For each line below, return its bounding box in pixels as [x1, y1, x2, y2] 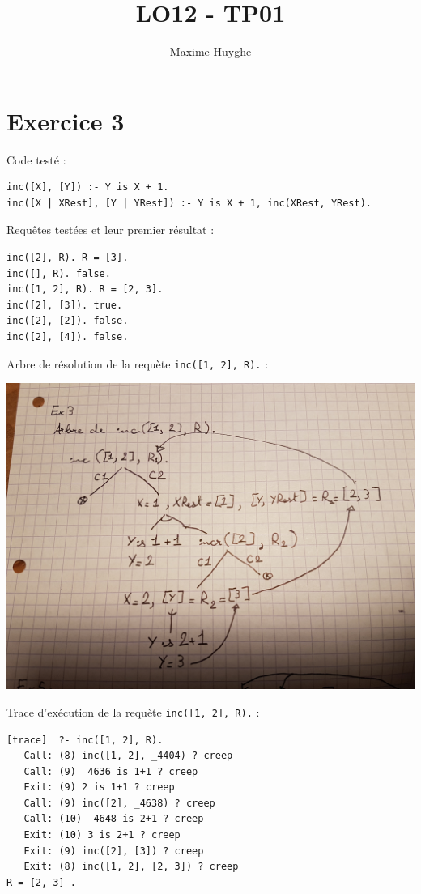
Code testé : [6, 151, 66, 168]
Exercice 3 [6, 104, 125, 137]
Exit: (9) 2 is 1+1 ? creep [23, 781, 175, 794]
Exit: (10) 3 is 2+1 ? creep [23, 829, 181, 841]
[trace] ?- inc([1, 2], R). [6, 734, 164, 746]
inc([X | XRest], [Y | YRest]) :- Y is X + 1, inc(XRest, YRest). [6, 197, 372, 209]
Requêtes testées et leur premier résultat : [6, 221, 215, 238]
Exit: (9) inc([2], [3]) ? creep [23, 845, 204, 857]
